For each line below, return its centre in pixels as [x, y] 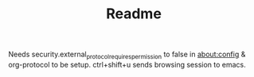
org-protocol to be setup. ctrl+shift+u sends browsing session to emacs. [127, 64]
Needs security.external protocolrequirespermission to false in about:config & [127, 55]
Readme [134, 14]
